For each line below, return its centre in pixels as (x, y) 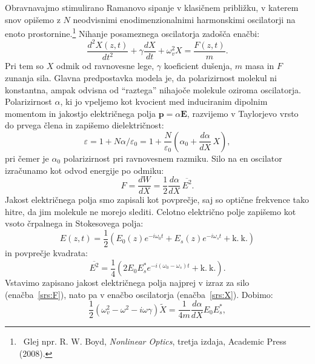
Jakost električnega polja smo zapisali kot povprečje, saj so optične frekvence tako (157, 200)
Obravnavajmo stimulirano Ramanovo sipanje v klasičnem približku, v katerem (152, 7)
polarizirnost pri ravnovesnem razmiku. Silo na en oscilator (173, 158)
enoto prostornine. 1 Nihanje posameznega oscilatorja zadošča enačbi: (132, 32)
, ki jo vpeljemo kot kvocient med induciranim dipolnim (164, 101)
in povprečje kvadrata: (46, 253)
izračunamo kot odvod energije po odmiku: (85, 170)
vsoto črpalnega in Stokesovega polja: (74, 223)
